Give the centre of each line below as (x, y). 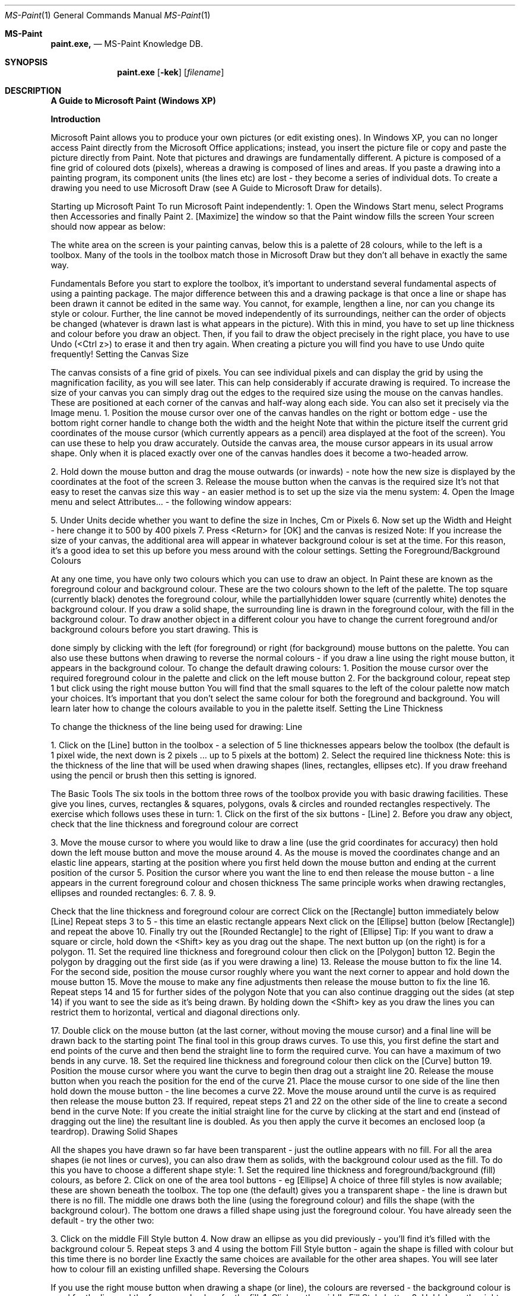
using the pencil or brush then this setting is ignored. (154, 775)
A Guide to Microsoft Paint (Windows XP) (133, 101)
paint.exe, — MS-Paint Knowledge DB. (127, 44)
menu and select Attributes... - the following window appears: (171, 502)
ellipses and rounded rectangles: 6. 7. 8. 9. (133, 893)
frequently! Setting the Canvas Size (120, 354)
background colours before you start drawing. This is (154, 629)
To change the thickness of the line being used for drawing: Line (177, 727)
